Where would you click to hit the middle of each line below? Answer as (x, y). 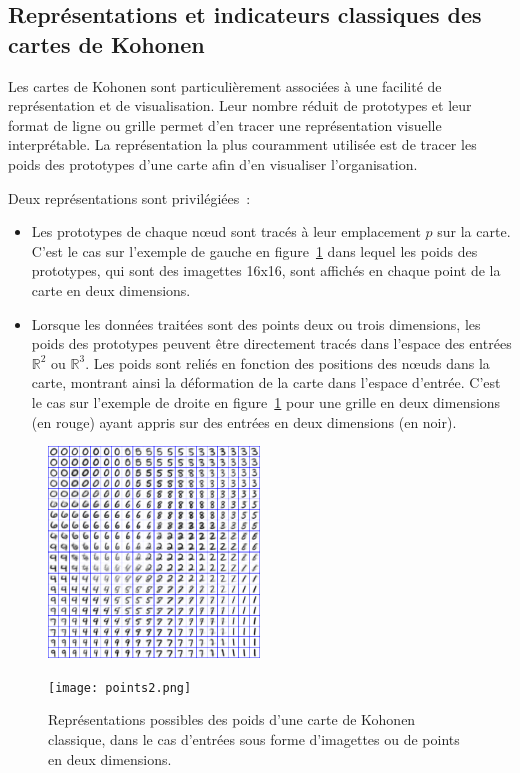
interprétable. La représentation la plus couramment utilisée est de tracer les (242, 144)
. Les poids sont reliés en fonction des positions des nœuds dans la (287, 362)
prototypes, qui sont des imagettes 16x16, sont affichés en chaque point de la (266, 270)
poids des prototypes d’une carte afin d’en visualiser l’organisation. (213, 163)
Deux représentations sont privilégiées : (129, 197)
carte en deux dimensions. (111, 289)
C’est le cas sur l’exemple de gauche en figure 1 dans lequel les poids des (254, 250)
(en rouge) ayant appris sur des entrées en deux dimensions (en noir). (244, 421)
